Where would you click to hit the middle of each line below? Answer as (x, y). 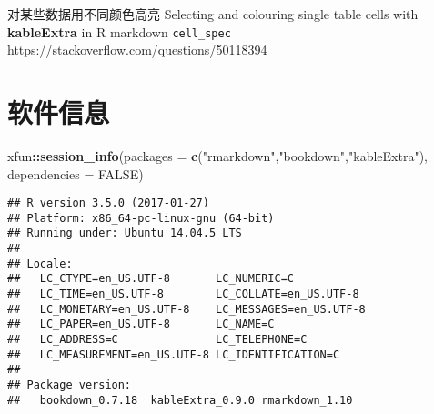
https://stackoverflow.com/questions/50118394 (137, 50)
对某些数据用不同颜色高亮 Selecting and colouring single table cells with (213, 14)
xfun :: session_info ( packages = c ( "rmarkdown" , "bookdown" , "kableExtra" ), (217, 155)
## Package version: (70, 385)
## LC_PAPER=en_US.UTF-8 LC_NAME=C (141, 324)
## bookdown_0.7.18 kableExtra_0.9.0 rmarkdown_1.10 (180, 400)
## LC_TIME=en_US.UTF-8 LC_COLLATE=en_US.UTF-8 (183, 294)
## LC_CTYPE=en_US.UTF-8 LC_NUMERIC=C (151, 279)
